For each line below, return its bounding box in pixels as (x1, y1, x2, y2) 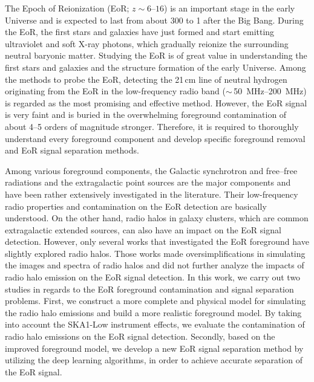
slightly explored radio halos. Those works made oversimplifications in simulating (5, 247, 306, 259)
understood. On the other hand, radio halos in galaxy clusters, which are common (5, 212, 309, 224)
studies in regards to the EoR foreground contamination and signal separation (5, 282, 294, 295)
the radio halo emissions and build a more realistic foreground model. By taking (5, 306, 302, 319)
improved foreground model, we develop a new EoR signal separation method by (5, 342, 304, 354)
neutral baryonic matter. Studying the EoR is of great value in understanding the (5, 49, 307, 62)
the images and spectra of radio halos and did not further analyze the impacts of (5, 259, 304, 271)
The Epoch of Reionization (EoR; (5, 2, 129, 14)
